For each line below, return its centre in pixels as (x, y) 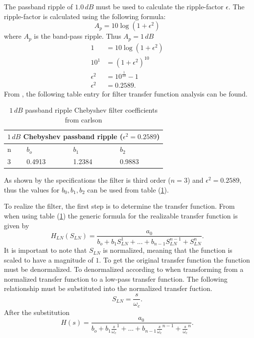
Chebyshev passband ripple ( (73, 136)
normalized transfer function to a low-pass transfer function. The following (116, 278)
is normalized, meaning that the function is (168, 250)
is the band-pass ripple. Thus (78, 36)
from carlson (83, 119)
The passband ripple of (38, 6)
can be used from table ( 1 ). (128, 189)
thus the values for (32, 189)
